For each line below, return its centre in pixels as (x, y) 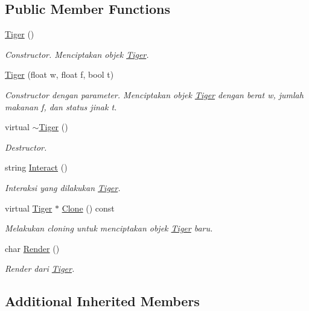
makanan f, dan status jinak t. (61, 106)
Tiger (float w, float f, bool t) (59, 74)
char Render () (32, 248)
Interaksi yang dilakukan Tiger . (63, 187)
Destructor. (26, 147)
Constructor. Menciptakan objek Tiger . (77, 54)
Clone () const (88, 208)
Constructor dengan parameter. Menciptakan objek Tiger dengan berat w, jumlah (154, 94)
